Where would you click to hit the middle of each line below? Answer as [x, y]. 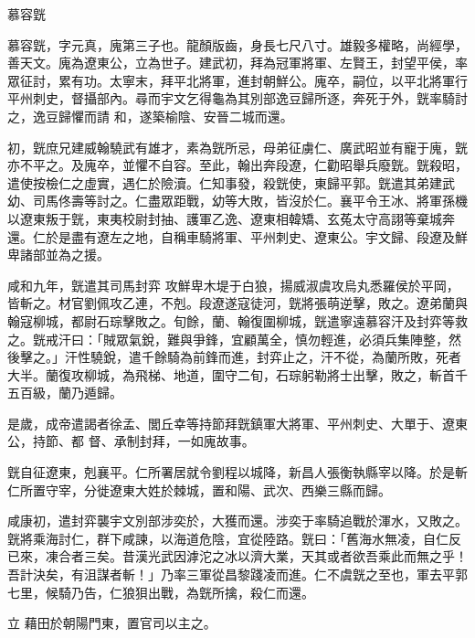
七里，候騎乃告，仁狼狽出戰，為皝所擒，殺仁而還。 [161, 592]
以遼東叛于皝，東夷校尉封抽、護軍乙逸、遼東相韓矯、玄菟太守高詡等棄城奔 [231, 218]
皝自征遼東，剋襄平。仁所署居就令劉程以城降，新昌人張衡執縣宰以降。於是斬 [237, 472]
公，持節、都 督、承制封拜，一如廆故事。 [131, 441]
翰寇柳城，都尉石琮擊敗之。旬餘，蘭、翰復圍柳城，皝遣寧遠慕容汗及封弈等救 [237, 320]
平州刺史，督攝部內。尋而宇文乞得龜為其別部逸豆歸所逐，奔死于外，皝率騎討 [237, 98]
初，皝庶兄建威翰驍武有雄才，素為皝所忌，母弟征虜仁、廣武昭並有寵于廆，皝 [237, 147]
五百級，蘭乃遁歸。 [65, 393]
